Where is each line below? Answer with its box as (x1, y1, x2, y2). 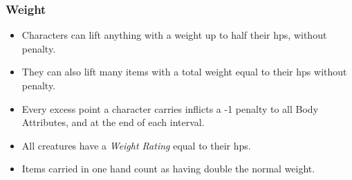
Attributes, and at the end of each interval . (21, 115, 205, 129)
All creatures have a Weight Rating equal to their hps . (21, 138, 251, 152)
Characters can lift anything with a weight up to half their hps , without (21, 28, 327, 42)
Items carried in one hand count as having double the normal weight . (21, 161, 315, 176)
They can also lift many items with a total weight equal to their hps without (21, 64, 347, 79)
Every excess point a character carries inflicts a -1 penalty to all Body (21, 101, 319, 116)
